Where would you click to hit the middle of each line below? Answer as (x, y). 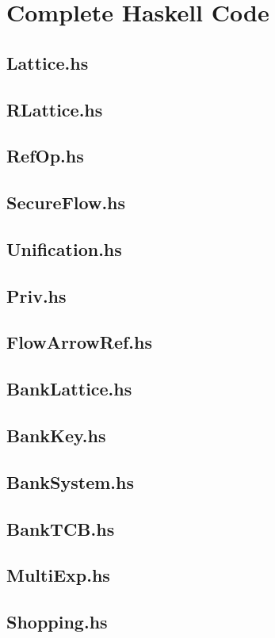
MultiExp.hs (58, 575)
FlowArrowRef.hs (79, 342)
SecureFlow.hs (66, 202)
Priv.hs (36, 295)
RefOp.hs (45, 156)
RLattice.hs (55, 109)
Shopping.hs (57, 622)
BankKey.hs (56, 436)
